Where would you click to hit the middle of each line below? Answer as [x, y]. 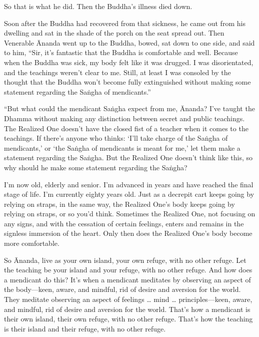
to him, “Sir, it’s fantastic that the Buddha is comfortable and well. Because [121, 52]
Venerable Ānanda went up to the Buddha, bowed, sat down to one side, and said [129, 42]
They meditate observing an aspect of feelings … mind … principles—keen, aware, [128, 299]
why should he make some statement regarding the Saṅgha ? [96, 167]
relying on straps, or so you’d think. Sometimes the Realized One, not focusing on [130, 214]
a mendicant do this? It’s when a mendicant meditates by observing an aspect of [127, 279]
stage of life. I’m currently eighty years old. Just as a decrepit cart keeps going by [129, 194]
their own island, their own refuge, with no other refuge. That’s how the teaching [128, 319]
